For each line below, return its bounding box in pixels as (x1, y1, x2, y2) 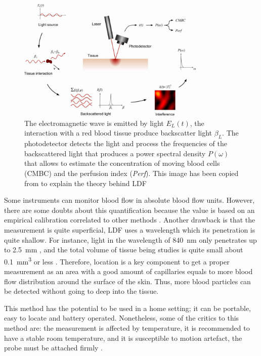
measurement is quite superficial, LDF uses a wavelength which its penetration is (4, 224, 255, 235)
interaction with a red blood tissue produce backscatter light (24, 127, 212, 138)
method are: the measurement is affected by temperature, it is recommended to (4, 322, 250, 333)
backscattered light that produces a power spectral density (24, 148, 206, 158)
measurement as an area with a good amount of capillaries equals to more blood (4, 265, 253, 276)
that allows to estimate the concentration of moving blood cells (24, 158, 220, 168)
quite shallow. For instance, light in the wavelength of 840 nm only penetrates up (4, 234, 257, 245)
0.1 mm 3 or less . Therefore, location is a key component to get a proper (4, 254, 230, 266)
